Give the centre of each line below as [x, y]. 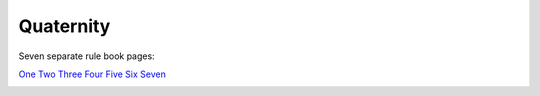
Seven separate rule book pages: [86, 56]
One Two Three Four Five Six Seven [92, 74]
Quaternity [64, 26]
